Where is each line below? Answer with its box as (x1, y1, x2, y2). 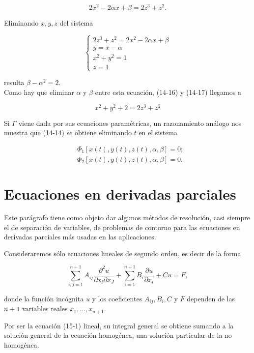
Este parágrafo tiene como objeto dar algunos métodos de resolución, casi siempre (4, 212, 250, 223)
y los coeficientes (92, 293, 142, 303)
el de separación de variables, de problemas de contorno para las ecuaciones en (4, 222, 240, 232)
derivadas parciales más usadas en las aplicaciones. (4, 232, 156, 242)
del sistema (59, 18, 93, 28)
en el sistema (139, 127, 178, 138)
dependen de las (187, 293, 235, 303)
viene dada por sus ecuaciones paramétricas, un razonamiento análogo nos (18, 118, 242, 128)
